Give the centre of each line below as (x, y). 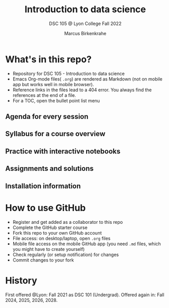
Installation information (43, 186)
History (21, 280)
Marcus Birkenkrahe (85, 33)
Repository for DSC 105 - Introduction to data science (69, 73)
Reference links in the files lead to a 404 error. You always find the (82, 90)
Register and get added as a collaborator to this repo (68, 222)
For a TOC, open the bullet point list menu (56, 100)
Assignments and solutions (49, 169)
